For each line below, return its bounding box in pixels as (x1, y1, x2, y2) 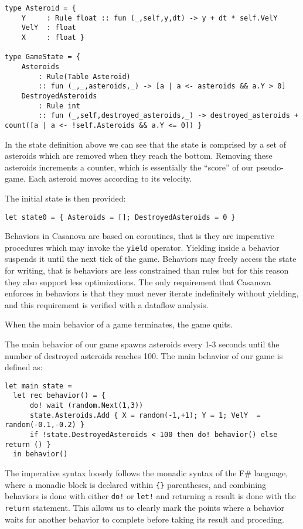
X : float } (21, 33, 85, 42)
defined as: (5, 361, 43, 373)
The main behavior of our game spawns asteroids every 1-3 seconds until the (5, 337, 280, 350)
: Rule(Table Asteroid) (38, 72, 131, 81)
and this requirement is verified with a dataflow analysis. (5, 298, 209, 310)
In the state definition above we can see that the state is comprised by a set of (5, 138, 286, 150)
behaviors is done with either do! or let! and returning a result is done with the (5, 490, 296, 502)
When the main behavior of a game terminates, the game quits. (5, 318, 233, 330)
